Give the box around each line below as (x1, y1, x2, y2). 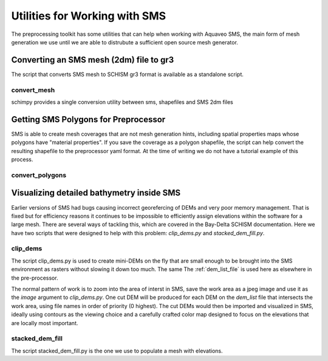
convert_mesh (11, 86, 55, 94)
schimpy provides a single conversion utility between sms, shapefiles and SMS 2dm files (11, 98, 233, 106)
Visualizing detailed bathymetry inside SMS (11, 188, 181, 198)
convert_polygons (11, 171, 67, 179)
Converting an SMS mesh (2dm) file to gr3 (11, 55, 174, 65)
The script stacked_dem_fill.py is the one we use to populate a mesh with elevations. (11, 347, 223, 354)
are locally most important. (11, 319, 78, 326)
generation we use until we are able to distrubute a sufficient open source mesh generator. (11, 38, 238, 46)
